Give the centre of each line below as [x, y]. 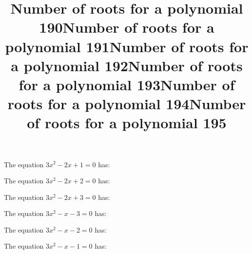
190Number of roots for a [127, 27]
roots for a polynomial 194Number [127, 104]
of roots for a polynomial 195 [127, 123]
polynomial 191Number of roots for [127, 46]
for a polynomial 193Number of [127, 84]
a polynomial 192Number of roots [127, 65]
